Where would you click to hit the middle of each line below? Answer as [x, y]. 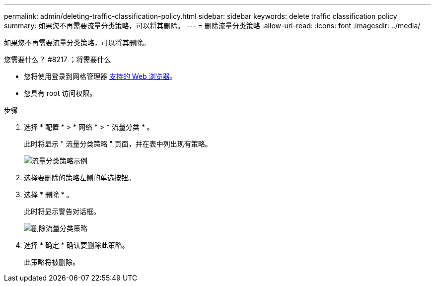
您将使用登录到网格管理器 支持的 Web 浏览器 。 [100, 76]
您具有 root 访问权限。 [60, 93]
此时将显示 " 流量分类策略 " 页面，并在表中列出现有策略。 [118, 144]
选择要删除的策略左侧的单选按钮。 [79, 178]
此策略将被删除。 [52, 262]
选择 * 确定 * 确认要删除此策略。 [76, 245]
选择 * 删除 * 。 [49, 194]
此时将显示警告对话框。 [62, 211]
